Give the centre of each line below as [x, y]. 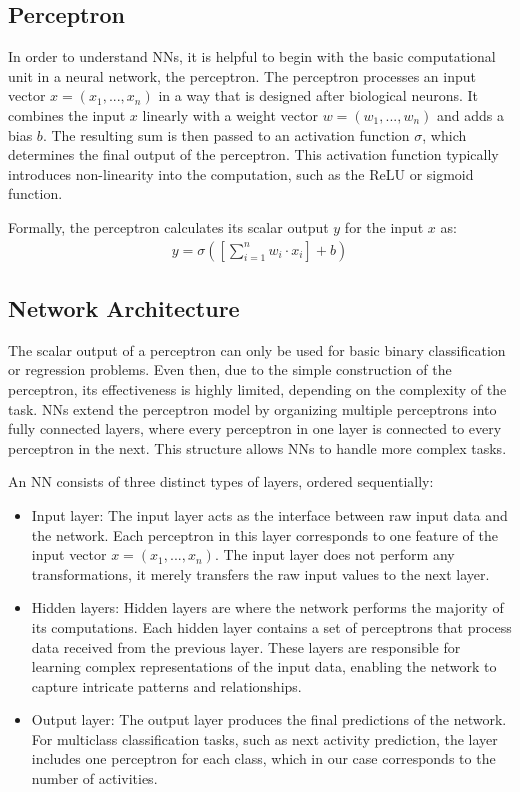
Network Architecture [124, 307]
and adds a [471, 114]
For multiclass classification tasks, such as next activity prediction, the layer [264, 738]
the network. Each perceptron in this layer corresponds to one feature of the [264, 534]
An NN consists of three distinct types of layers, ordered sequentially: [221, 481]
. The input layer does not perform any [334, 554]
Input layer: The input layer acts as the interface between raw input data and [269, 514]
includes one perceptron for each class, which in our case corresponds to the [263, 758]
